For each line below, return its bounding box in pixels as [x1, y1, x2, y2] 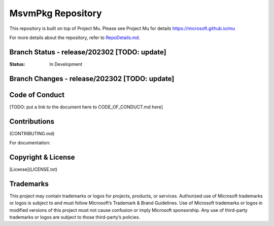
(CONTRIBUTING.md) [9, 130, 55, 136]
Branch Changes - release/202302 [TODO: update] [9, 74, 175, 83]
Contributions [9, 117, 54, 126]
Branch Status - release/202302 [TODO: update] [9, 48, 167, 56]
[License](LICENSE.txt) [9, 166, 58, 172]
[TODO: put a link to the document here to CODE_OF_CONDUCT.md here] [9, 104, 163, 110]
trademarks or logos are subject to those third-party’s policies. [9, 214, 141, 220]
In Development [49, 61, 83, 67]
